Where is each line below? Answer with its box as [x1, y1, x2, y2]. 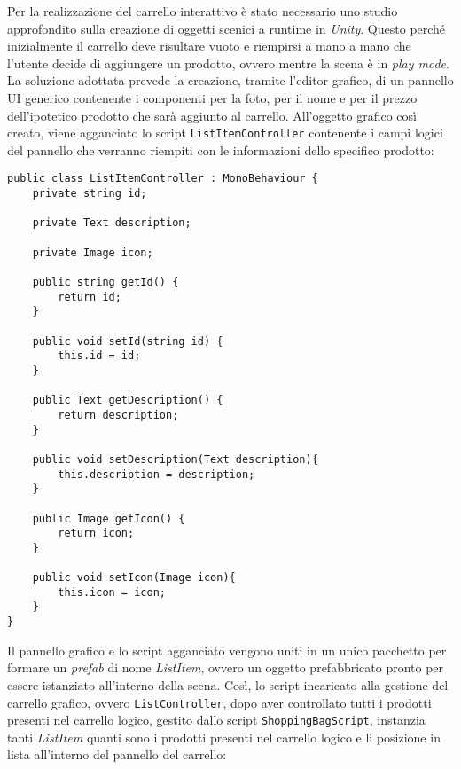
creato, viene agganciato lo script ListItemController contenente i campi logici [7, 123, 443, 142]
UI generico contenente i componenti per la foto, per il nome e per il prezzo [7, 88, 418, 106]
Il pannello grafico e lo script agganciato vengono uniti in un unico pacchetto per [7, 640, 447, 659]
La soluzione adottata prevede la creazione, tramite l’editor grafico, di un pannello [7, 71, 454, 90]
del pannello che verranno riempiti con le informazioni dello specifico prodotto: [7, 140, 434, 159]
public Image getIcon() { [32, 512, 185, 525]
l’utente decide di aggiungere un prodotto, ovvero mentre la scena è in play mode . [7, 53, 449, 72]
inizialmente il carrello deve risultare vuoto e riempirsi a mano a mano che [7, 36, 411, 55]
